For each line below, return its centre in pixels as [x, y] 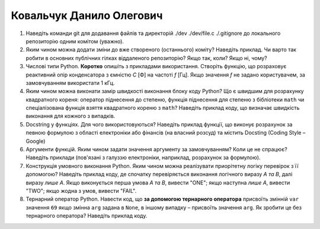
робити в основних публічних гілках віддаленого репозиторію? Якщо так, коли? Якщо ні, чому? [147, 58]
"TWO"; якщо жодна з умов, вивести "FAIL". [81, 190]
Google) [36, 141]
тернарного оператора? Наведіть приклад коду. [87, 216]
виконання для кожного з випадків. [71, 116]
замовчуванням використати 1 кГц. [70, 82]
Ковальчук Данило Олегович [87, 15]
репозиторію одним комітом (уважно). [75, 41]
